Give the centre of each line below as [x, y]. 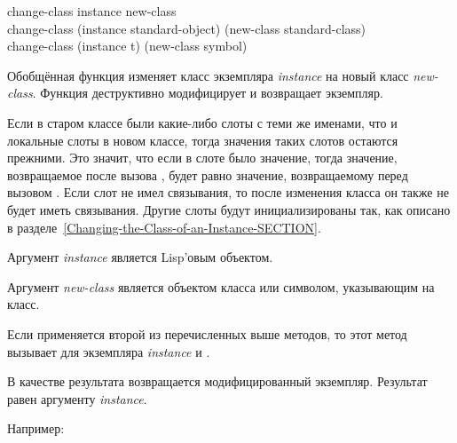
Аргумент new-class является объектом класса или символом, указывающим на [221, 286]
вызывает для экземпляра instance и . [109, 351]
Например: [36, 428]
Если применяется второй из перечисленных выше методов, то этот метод [207, 333]
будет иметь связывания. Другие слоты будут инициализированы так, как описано [229, 209]
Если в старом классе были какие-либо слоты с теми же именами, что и [202, 122]
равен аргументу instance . [77, 398]
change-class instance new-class [92, 11]
